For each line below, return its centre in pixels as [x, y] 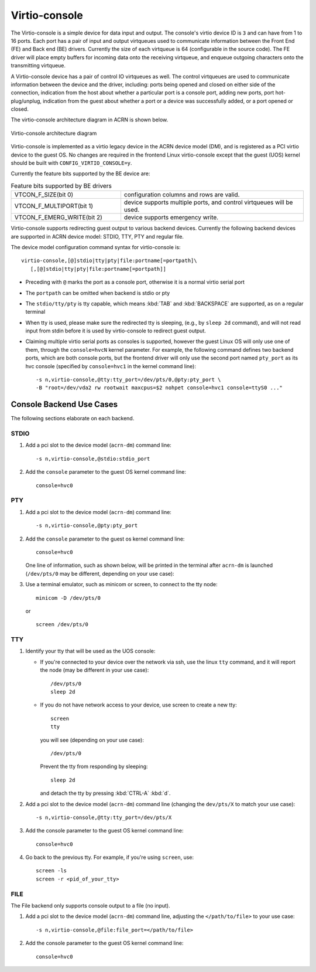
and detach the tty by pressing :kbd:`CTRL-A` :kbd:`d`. [105, 793]
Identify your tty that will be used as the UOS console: [90, 651]
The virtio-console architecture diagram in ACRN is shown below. [90, 120]
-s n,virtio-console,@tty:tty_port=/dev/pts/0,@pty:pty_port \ [128, 380]
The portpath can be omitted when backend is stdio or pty [98, 293]
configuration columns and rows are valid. [182, 195]
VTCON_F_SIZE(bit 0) [44, 195]
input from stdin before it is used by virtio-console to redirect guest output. [116, 331]
